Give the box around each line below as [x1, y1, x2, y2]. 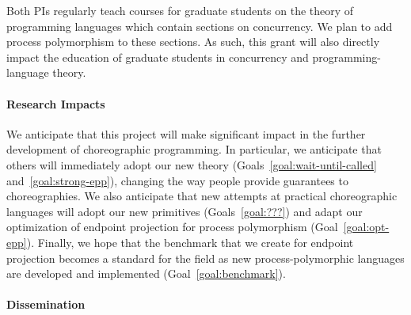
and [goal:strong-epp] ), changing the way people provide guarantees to [6, 172, 348, 188]
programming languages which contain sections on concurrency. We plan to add [6, 17, 393, 34]
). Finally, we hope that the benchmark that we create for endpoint [26, 233, 354, 250]
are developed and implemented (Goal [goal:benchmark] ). [6, 265, 286, 282]
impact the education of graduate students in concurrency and [6, 48, 309, 65]
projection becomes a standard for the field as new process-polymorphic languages [6, 249, 405, 266]
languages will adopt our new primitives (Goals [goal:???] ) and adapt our [6, 203, 363, 219]
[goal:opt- [343, 218, 390, 235]
